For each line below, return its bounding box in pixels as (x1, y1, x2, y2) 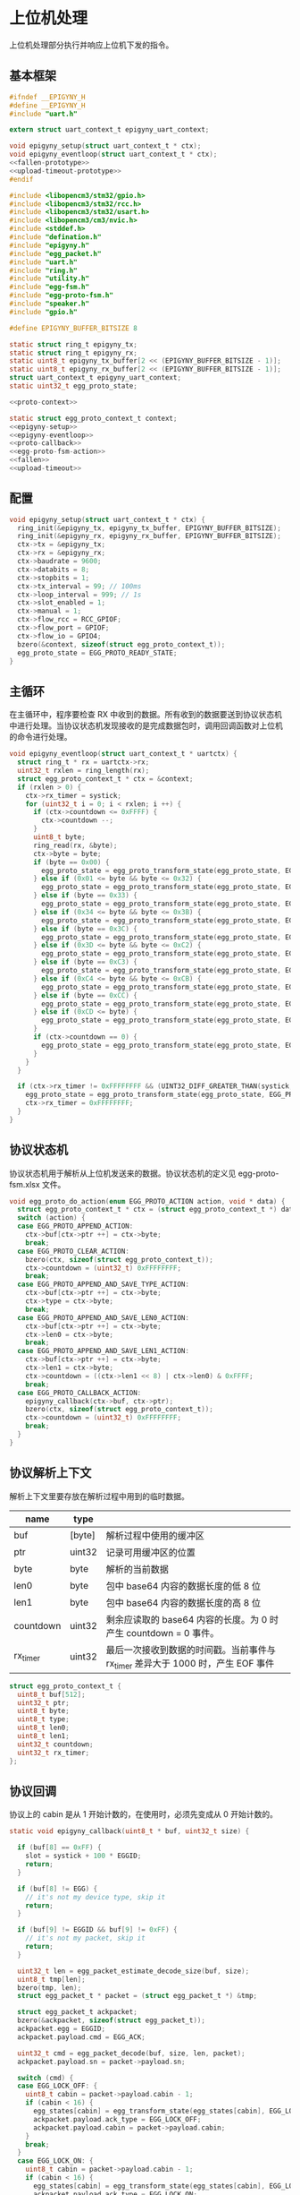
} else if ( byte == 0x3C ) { (32, 924, 138, 933)
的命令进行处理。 (9, 732, 72, 742)
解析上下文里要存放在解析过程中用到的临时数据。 (9, 1490, 189, 1501)
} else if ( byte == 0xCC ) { (32, 990, 138, 999)
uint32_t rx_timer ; (17, 1748, 90, 1757)
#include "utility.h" (9, 274, 90, 283)
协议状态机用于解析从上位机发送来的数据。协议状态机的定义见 (9, 1168, 237, 1179)
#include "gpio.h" (9, 307, 78, 316)
